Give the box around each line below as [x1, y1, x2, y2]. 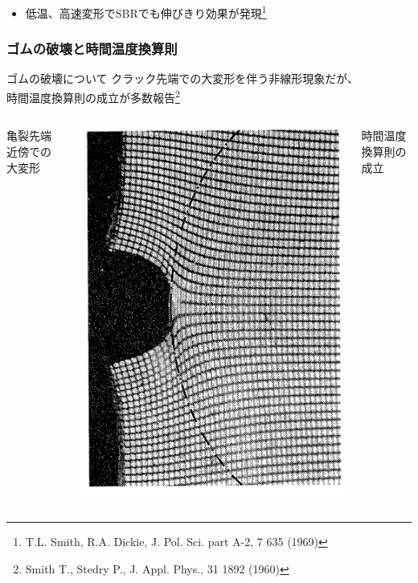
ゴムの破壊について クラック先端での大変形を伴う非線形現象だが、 [6, 70, 359, 87]
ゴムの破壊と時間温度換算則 [6, 39, 178, 59]
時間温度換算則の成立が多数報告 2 [6, 87, 180, 105]
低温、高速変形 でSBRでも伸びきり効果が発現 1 [25, 2, 267, 21]
